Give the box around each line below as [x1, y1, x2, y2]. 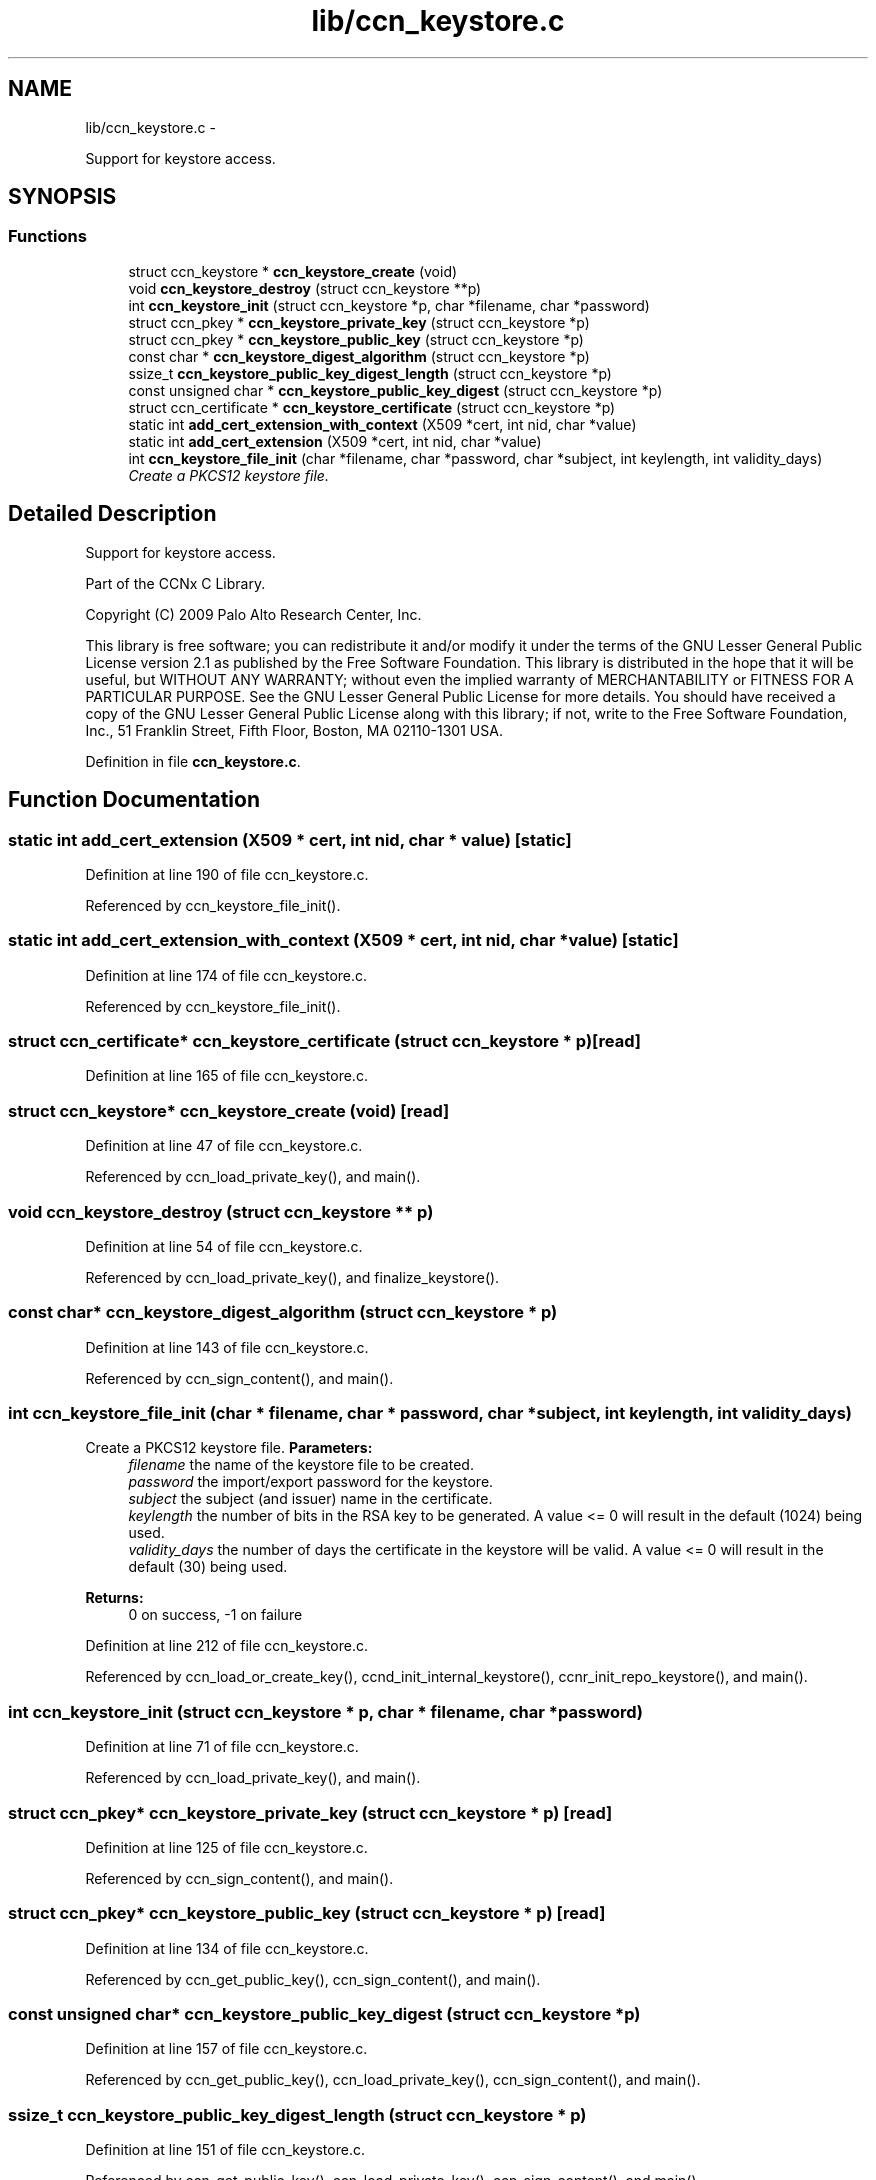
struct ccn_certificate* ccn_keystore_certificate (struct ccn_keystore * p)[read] [8, 1031, 642, 1051]
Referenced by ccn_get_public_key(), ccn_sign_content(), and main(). [85, 1970, 541, 1988]
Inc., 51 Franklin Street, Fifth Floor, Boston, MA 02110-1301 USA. [85, 721, 503, 739]
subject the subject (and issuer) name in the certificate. [128, 1490, 493, 1508]
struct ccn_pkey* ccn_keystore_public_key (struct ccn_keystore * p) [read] [8, 1903, 606, 1924]
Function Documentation [8, 787, 260, 813]
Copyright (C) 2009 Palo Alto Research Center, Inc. [85, 605, 422, 623]
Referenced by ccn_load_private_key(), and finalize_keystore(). [85, 1268, 500, 1286]
